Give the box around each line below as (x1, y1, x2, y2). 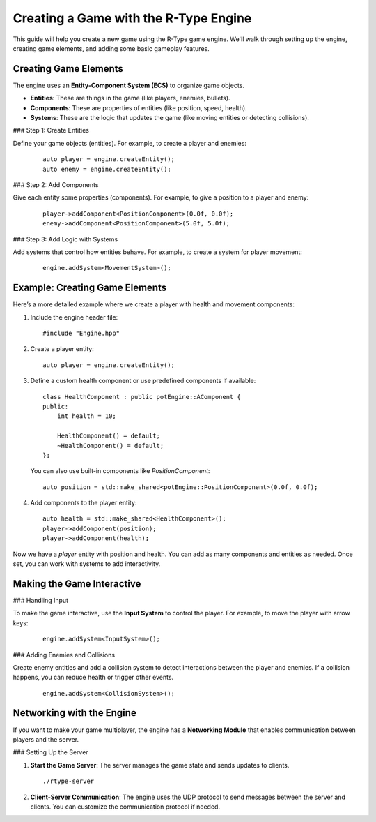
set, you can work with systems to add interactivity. (13, 560, 161, 568)
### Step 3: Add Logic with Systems (13, 234, 118, 244)
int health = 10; (56, 412, 116, 420)
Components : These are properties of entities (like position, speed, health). (30, 103, 247, 112)
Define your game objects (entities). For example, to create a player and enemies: (13, 139, 247, 147)
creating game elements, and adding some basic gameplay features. (13, 44, 210, 52)
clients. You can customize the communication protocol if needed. (30, 802, 221, 811)
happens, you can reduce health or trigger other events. (13, 673, 174, 682)
